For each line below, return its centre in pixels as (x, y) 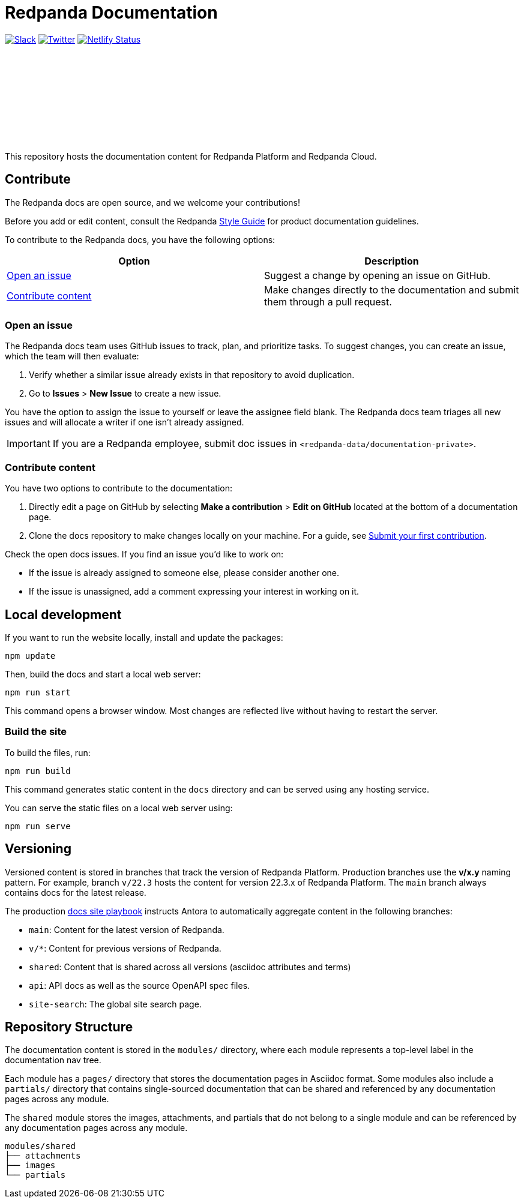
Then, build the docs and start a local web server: (103, 674)
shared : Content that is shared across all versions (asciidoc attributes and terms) (190, 967)
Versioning (38, 849)
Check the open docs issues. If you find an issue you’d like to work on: (144, 554)
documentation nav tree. (53, 1060)
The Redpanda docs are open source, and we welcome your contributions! (152, 202)
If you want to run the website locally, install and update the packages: (144, 637)
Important (29, 444)
